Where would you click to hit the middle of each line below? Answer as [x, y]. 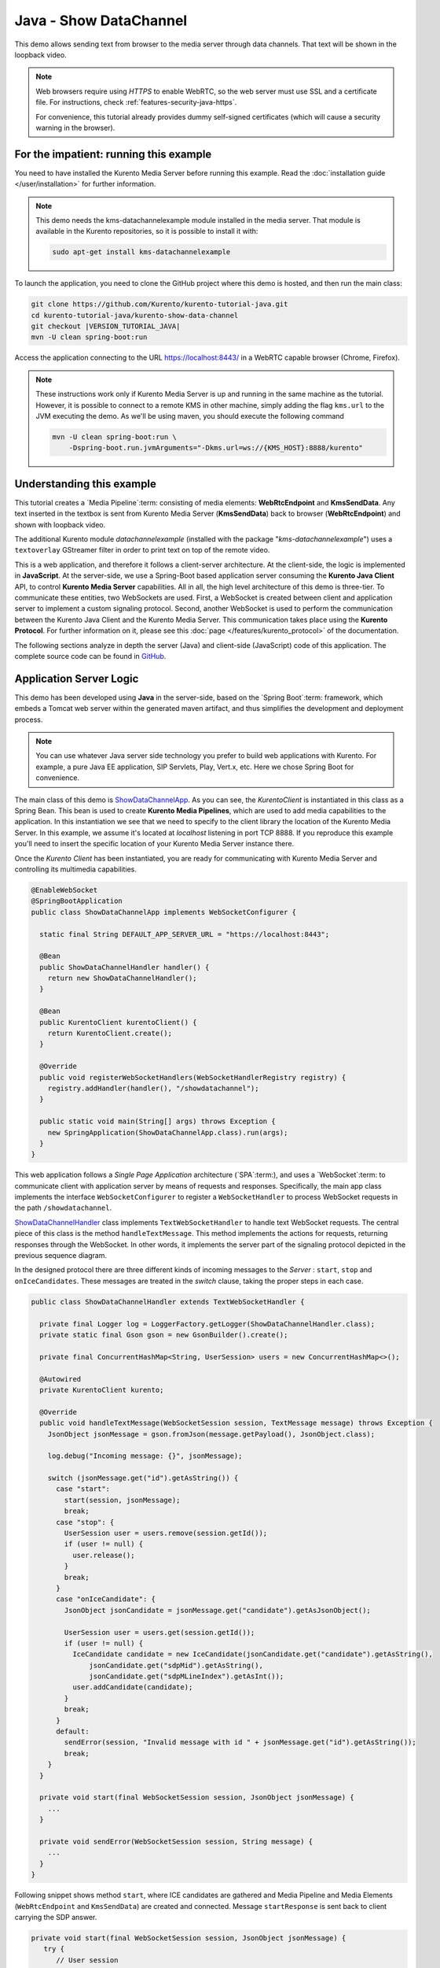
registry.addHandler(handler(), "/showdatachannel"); [153, 1088]
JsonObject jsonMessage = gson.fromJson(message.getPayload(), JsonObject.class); [211, 1434]
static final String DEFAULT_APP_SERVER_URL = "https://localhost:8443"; [185, 934]
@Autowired [60, 1379]
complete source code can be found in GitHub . [90, 656]
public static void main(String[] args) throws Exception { [158, 1121]
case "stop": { [85, 1522]
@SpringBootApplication [77, 901]
